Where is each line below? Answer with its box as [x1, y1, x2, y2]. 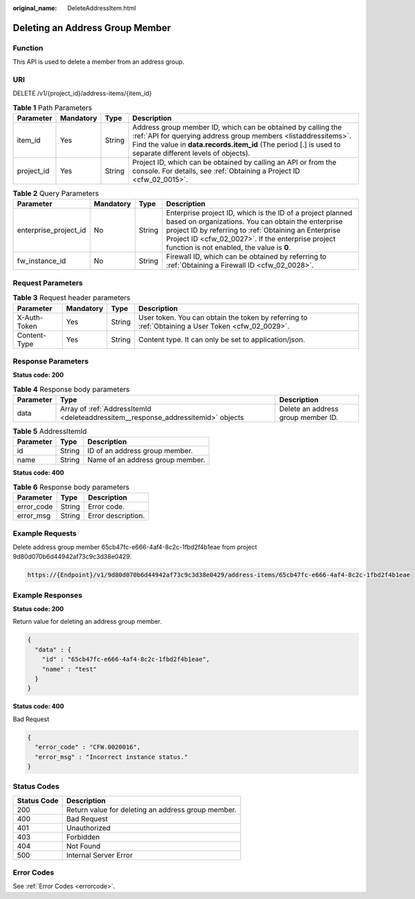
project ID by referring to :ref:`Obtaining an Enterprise [166, 226, 341, 235]
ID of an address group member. [87, 446, 193, 456]
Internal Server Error [66, 850, 133, 860]
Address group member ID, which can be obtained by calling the [132, 122, 342, 132]
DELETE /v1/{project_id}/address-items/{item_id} [12, 89, 152, 98]
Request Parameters [12, 278, 83, 287]
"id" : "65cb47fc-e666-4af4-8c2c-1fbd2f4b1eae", [41, 655, 210, 664]
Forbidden [66, 832, 100, 842]
